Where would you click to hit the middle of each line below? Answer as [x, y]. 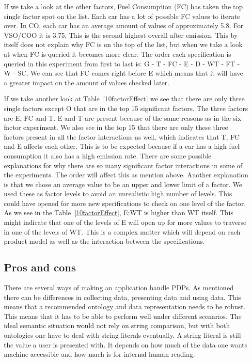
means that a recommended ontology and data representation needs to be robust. [125, 307]
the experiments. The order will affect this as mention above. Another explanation [126, 175]
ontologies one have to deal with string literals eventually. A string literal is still [123, 335]
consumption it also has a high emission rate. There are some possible [108, 155]
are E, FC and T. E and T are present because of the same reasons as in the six [123, 118]
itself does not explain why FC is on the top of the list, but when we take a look [123, 44]
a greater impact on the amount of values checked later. [87, 82]
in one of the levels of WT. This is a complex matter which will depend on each [122, 231]
